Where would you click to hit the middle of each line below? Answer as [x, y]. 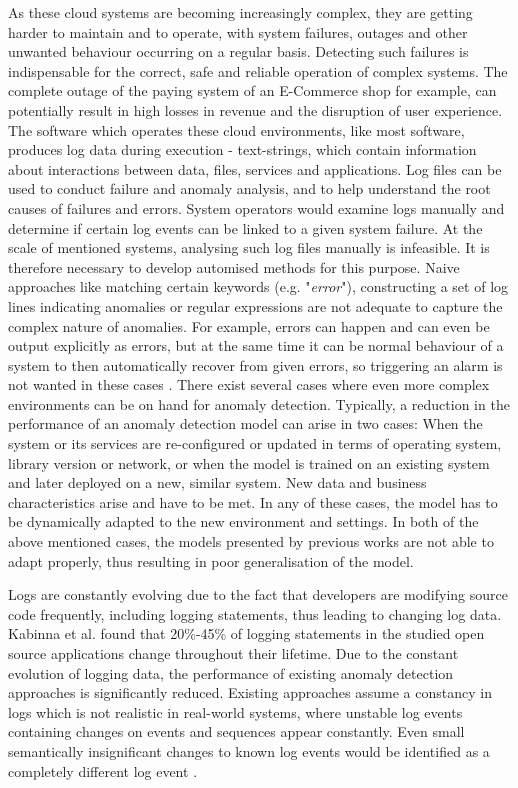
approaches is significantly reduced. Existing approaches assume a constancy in [250, 692]
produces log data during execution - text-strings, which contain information [242, 149]
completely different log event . [103, 770]
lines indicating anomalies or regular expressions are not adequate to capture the [255, 305]
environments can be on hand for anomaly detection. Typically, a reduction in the [259, 403]
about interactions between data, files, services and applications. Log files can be [255, 168]
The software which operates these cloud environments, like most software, [236, 129]
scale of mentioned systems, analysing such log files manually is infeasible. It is [249, 247]
